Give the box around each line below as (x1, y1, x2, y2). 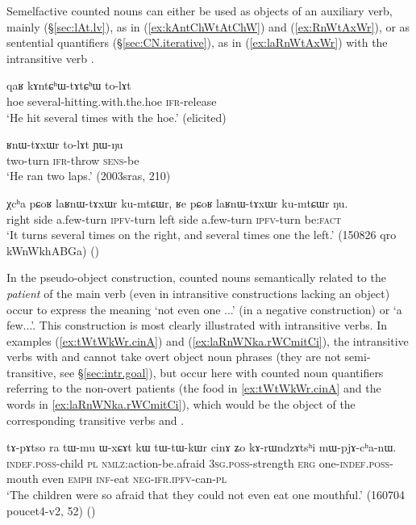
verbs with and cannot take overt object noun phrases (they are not (6, 348, 341, 365)
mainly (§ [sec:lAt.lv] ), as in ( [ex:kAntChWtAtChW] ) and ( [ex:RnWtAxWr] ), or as (6, 18, 410, 35)
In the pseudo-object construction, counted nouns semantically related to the (6, 269, 386, 286)
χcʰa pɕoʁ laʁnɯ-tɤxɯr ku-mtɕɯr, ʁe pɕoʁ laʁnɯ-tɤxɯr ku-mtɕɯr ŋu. (6, 194, 348, 211)
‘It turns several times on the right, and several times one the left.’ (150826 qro (6, 226, 397, 243)
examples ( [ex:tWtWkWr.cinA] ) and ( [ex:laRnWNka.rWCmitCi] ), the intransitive (6, 332, 409, 349)
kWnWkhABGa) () (6, 241, 100, 258)
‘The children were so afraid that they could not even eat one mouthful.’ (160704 (6, 486, 406, 503)
